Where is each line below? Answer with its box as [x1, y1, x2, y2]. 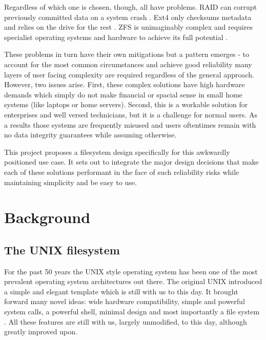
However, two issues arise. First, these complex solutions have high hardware [4, 79, 245, 90]
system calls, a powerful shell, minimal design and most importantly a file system [4, 306, 260, 317]
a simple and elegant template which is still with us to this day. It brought [4, 286, 238, 296]
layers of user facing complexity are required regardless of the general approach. [4, 69, 254, 79]
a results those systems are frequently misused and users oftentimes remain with [4, 119, 256, 130]
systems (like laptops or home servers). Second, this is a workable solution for [4, 99, 248, 110]
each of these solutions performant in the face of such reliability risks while [4, 166, 239, 177]
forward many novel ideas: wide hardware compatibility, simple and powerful [4, 296, 245, 307]
